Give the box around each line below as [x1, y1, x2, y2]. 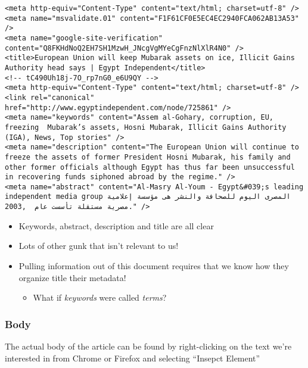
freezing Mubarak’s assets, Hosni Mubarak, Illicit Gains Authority [5, 123, 287, 132]
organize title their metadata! [18, 271, 126, 283]
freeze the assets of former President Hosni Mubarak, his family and [5, 152, 291, 161]
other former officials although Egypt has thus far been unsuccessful [5, 163, 295, 171]
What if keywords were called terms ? [33, 291, 167, 304]
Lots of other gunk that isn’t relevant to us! [18, 239, 179, 252]
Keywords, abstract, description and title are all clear [18, 219, 214, 232]
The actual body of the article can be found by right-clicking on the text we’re [5, 339, 292, 352]
